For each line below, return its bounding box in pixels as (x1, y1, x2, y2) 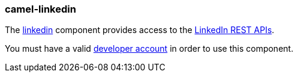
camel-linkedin (5, 3, 76, 15)
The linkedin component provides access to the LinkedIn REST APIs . (5, 25, 275, 35)
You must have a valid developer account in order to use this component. (5, 43, 294, 54)
